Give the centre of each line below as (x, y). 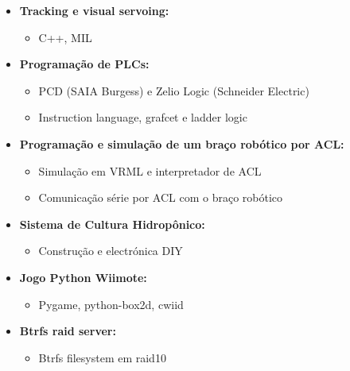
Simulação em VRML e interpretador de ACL (150, 170)
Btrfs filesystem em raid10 (102, 357)
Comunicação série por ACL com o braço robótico (161, 197)
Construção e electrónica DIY (111, 251)
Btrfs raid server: (68, 331)
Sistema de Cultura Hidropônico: (112, 224)
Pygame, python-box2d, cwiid (111, 304)
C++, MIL (65, 37)
